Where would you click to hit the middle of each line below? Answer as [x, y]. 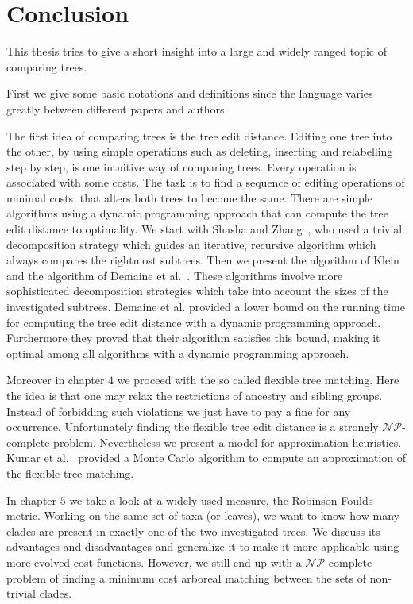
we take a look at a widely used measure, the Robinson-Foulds [221, 500]
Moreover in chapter [56, 380]
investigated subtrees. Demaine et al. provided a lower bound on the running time [206, 307]
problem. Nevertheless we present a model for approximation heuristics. [228, 442]
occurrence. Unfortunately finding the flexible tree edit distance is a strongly [193, 427]
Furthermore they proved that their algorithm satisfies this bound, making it [193, 338]
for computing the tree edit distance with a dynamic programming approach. [194, 322]
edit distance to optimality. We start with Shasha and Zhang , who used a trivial [205, 229]
